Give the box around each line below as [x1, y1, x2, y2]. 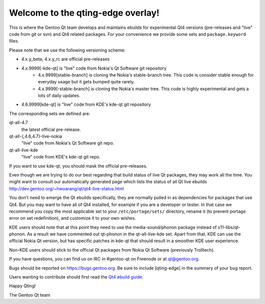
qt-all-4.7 [9, 120, 28, 126]
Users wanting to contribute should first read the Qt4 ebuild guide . [9, 274, 144, 280]
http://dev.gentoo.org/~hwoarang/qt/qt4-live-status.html [9, 185, 124, 191]
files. [9, 38, 19, 44]
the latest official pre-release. [21, 127, 81, 132]
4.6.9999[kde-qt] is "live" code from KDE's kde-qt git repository [21, 101, 151, 107]
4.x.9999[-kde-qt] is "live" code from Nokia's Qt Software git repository [21, 65, 167, 71]
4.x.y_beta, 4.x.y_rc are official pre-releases [21, 56, 110, 62]
